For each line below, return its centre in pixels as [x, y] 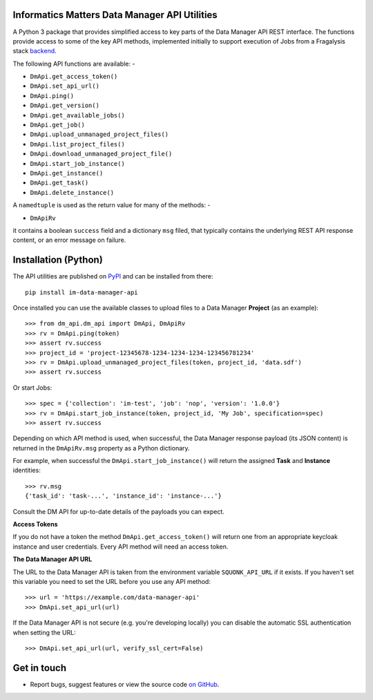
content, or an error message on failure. [69, 240]
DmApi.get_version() [65, 106]
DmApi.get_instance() [67, 173]
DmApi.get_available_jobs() [78, 115]
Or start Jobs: [32, 388]
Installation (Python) [58, 260]
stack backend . [35, 51]
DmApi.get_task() [59, 183]
